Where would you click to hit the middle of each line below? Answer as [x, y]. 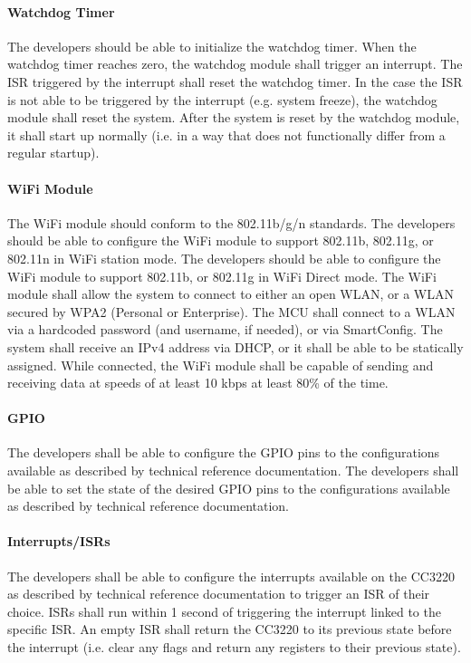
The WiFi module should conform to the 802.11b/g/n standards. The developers [231, 222]
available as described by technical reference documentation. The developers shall [233, 471]
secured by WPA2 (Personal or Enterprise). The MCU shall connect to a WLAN [231, 311]
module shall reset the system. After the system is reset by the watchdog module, [234, 117]
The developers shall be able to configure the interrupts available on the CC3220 [231, 576]
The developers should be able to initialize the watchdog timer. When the [212, 46]
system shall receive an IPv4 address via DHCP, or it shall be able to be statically [235, 346]
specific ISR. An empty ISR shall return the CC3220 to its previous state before [230, 629]
